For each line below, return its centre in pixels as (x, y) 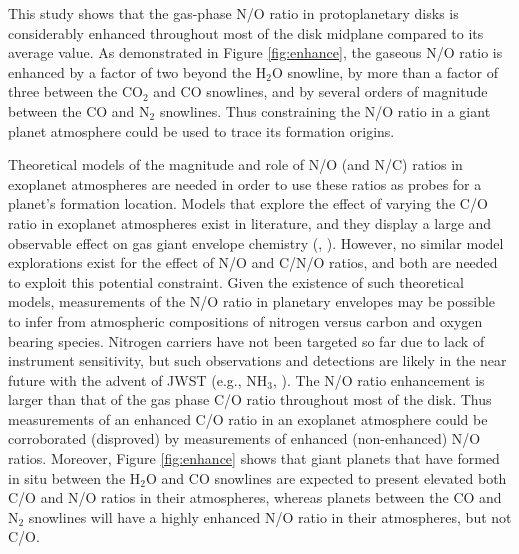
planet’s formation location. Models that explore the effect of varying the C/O (248, 203)
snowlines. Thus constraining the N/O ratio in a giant (325, 110)
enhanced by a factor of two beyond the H (137, 71)
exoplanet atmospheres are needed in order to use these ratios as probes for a (245, 183)
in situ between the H (74, 477)
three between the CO (75, 91)
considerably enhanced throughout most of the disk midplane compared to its (246, 32)
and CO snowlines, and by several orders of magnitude (320, 91)
